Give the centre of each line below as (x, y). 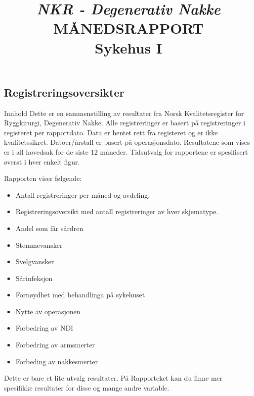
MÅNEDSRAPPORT (128, 28)
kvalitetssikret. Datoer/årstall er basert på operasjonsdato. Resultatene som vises (127, 142)
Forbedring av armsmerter (55, 345)
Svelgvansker (35, 261)
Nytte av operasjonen (48, 311)
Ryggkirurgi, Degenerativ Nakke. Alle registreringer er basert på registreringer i (125, 123)
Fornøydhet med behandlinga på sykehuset (80, 295)
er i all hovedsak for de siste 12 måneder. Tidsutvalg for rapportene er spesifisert (126, 151)
